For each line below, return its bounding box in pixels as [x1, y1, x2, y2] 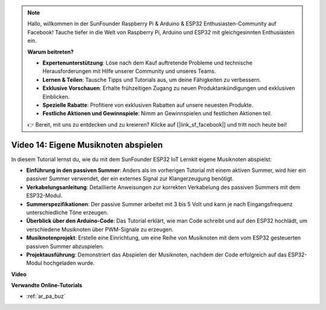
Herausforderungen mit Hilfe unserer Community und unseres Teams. [42, 68, 217, 75]
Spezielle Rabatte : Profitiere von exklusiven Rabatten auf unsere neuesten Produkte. [42, 101, 254, 109]
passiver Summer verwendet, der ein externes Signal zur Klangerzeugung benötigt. [26, 175, 234, 182]
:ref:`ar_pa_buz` [26, 293, 66, 300]
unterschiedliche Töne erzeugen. [26, 209, 109, 216]
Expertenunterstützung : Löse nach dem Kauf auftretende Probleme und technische [42, 59, 253, 66]
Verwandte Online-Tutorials [11, 282, 83, 289]
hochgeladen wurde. [43, 259, 95, 267]
